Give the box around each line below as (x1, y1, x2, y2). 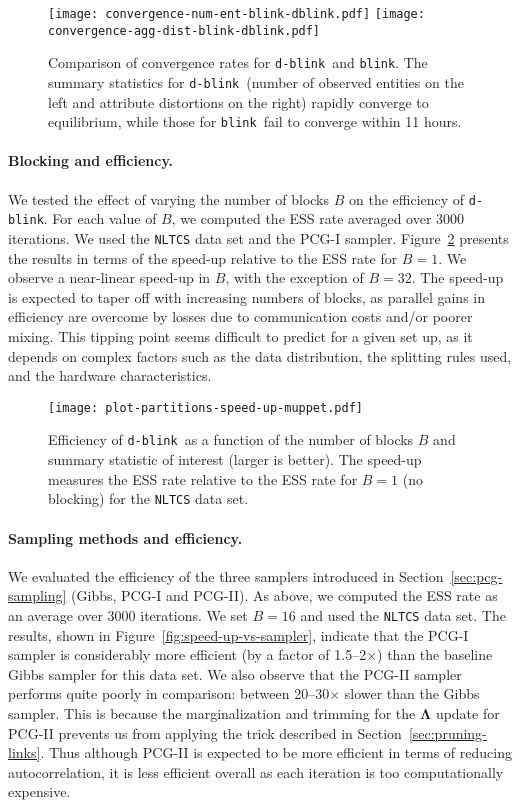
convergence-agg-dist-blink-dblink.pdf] (48, 23, 321, 38)
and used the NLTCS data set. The (300, 604, 506, 625)
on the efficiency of (349, 188, 465, 209)
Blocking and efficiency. (8, 150, 174, 171)
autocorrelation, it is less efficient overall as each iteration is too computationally (8, 761, 504, 782)
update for (435, 702, 500, 723)
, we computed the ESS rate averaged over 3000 (171, 208, 465, 229)
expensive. (8, 781, 71, 802)
